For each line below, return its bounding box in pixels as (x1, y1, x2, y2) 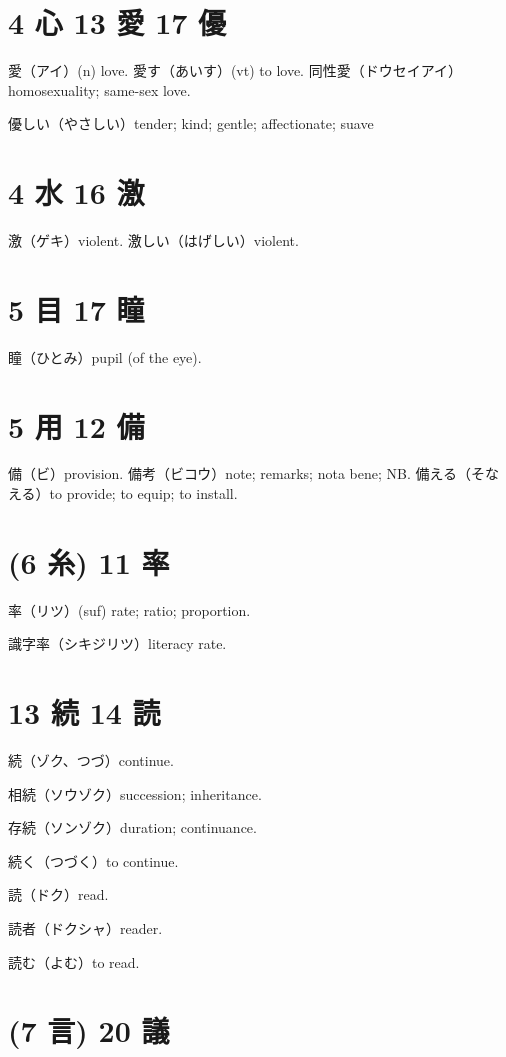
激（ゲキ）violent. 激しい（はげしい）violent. (8, 230, 299, 251)
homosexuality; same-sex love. (8, 79, 191, 100)
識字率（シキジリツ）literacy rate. (8, 633, 227, 654)
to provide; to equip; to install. (49, 483, 238, 504)
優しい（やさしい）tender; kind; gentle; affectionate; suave (8, 113, 374, 134)
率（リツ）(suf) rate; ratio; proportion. (8, 599, 251, 620)
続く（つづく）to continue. (8, 850, 179, 871)
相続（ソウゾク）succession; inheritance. (8, 783, 262, 804)
